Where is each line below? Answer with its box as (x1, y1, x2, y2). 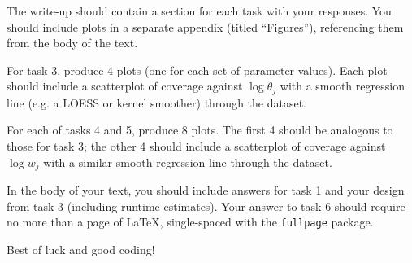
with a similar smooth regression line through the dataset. (43, 153, 332, 170)
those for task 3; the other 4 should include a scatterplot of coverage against (7, 138, 386, 155)
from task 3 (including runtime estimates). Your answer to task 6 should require (7, 197, 405, 214)
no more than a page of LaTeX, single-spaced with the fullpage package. (7, 213, 374, 230)
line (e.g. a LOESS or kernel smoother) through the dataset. (7, 94, 306, 111)
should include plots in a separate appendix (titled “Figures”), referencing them (7, 18, 404, 35)
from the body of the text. (7, 34, 138, 51)
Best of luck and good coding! (7, 240, 155, 257)
